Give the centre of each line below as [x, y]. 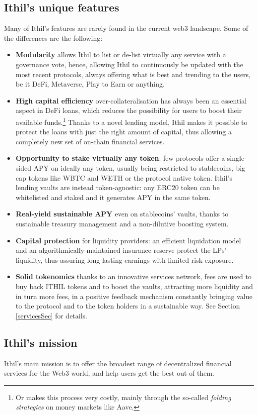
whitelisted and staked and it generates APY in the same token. [113, 197]
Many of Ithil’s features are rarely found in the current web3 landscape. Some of [126, 28]
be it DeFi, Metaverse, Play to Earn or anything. [90, 84]
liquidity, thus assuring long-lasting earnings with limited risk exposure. [125, 259]
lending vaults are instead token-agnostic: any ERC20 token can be [118, 187]
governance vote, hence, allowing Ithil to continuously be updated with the [129, 64]
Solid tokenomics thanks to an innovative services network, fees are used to [133, 276]
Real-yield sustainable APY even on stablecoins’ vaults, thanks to [122, 214]
